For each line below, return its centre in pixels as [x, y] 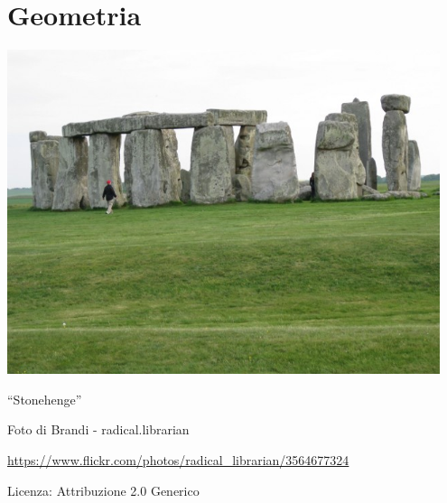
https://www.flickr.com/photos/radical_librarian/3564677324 [178, 460]
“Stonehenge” [45, 399]
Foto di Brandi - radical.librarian [98, 429]
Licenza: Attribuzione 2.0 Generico [103, 490]
